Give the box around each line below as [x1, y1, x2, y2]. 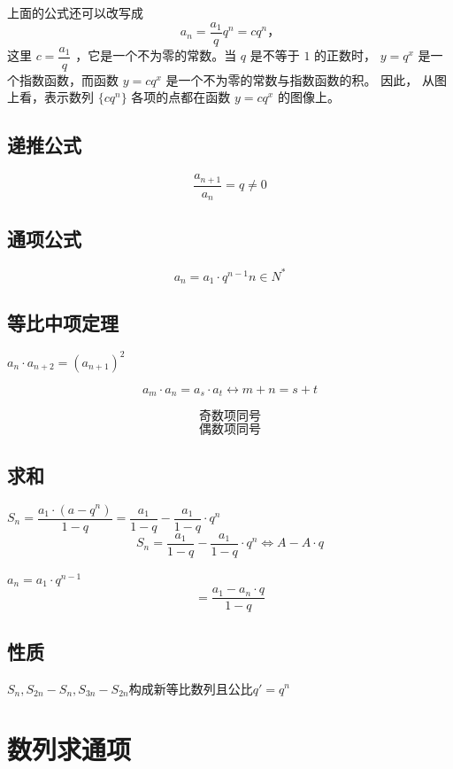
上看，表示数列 [7, 88, 94, 106]
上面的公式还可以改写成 [7, 4, 143, 21]
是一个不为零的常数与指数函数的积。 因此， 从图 [165, 70, 447, 89]
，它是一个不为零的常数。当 [75, 46, 237, 65]
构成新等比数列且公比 [128, 679, 253, 697]
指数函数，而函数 [19, 70, 119, 89]
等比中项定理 [7, 308, 119, 336]
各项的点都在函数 [131, 88, 231, 106]
